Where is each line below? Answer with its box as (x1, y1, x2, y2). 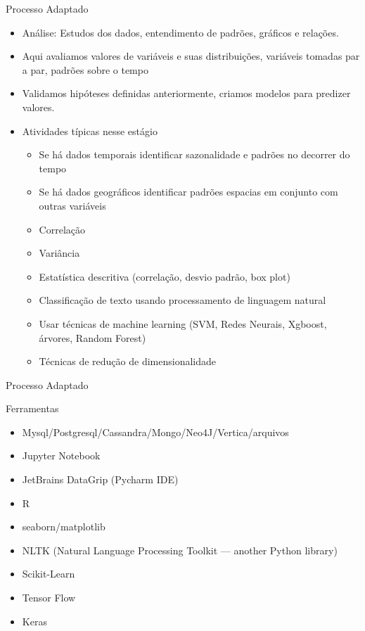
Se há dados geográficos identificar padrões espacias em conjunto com (39, 184, 338, 199)
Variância (39, 246, 80, 260)
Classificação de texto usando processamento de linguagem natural (39, 293, 326, 307)
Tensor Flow (22, 590, 76, 605)
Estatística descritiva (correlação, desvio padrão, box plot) (39, 269, 290, 283)
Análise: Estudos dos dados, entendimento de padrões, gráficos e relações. (22, 25, 339, 39)
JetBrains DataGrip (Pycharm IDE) (22, 472, 179, 487)
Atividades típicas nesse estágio (22, 123, 158, 138)
